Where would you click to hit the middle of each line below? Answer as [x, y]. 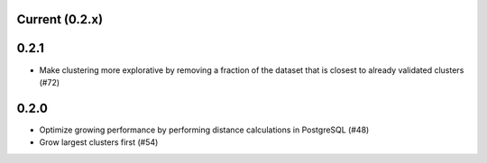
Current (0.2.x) [60, 19]
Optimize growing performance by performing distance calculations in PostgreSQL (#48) [204, 130]
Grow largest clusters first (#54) [99, 142]
